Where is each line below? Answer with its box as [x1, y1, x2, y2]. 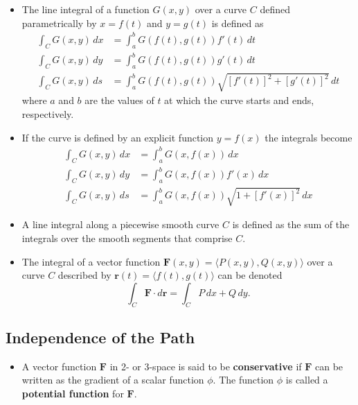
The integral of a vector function [21, 254, 161, 268]
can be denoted [217, 268, 283, 282]
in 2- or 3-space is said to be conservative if [109, 359, 302, 373]
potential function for [21, 386, 124, 400]
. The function [213, 372, 274, 387]
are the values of [84, 93, 154, 107]
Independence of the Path [6, 327, 195, 347]
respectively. [21, 107, 74, 121]
